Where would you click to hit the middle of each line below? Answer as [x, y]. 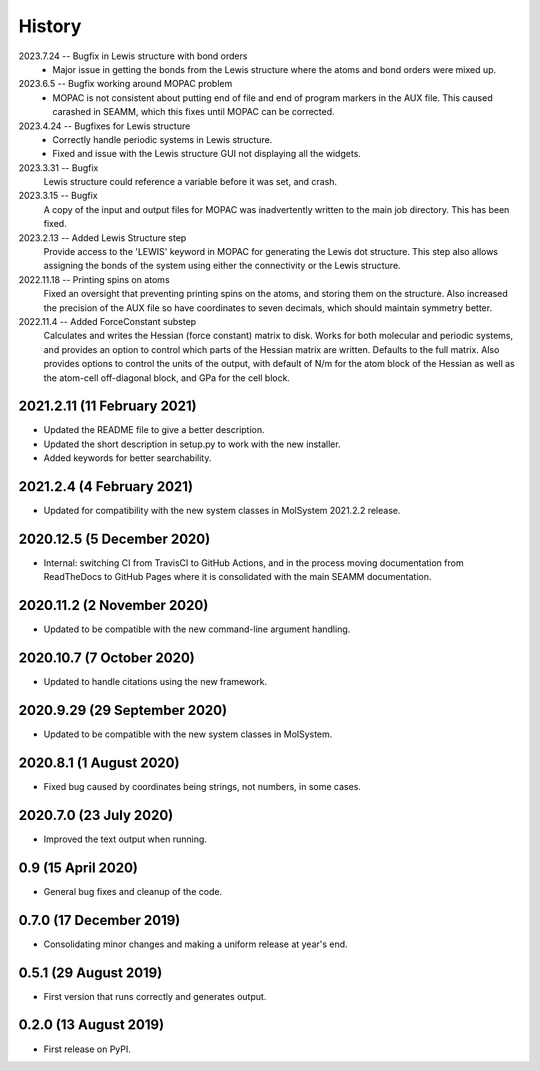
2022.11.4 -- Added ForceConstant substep [107, 321]
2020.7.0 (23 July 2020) [96, 815]
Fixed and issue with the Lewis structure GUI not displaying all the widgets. [207, 154]
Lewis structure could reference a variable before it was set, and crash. [190, 182]
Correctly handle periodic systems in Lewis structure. [162, 139]
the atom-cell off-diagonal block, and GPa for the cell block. [166, 377]
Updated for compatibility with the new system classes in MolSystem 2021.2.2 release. [222, 511]
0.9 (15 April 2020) [78, 867]
